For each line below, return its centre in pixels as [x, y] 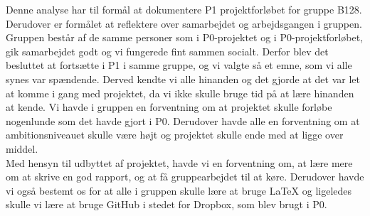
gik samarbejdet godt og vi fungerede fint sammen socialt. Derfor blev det [167, 51]
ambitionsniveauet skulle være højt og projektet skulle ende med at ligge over [175, 135]
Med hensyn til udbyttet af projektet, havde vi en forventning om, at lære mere [179, 162]
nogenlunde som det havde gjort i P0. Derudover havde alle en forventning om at [183, 120]
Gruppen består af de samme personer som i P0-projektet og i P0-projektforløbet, [184, 37]
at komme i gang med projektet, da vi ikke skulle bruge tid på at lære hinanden [180, 93]
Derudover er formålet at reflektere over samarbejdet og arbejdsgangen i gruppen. [184, 23]
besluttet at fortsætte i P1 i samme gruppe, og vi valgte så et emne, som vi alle [179, 65]
